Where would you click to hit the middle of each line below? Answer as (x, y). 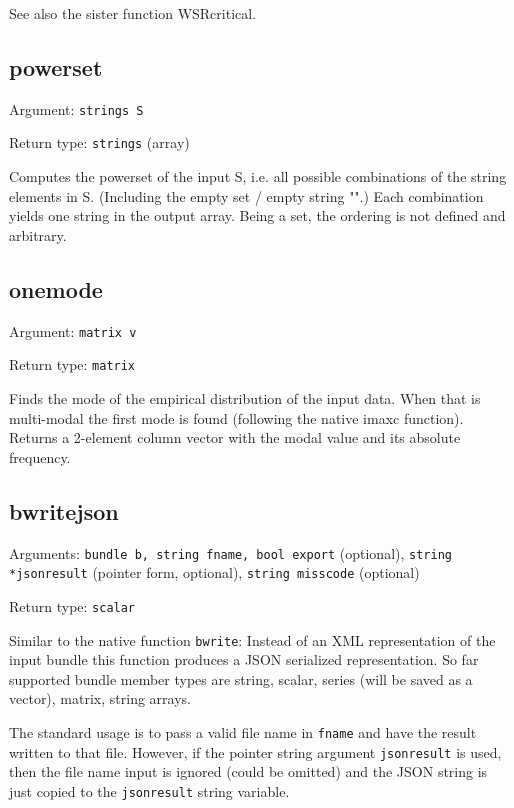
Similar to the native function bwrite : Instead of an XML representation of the (252, 639)
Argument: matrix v (73, 330)
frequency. (40, 456)
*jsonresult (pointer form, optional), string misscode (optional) (214, 572)
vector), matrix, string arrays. (100, 698)
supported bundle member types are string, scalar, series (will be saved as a (241, 678)
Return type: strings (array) (99, 142)
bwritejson (64, 510)
